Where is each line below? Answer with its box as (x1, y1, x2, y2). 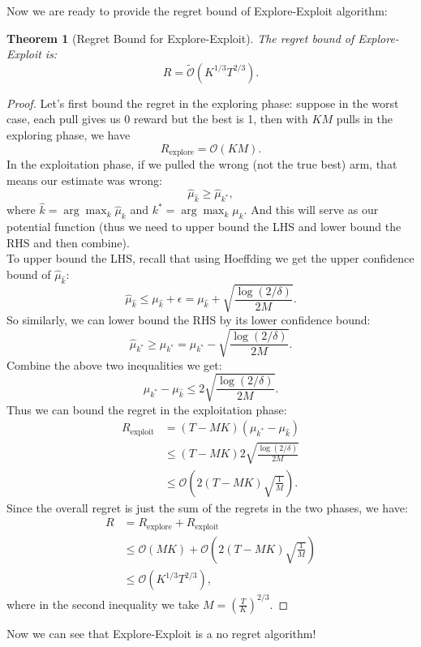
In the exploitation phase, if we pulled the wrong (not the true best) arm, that (6, 156, 397, 173)
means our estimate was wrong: (6, 171, 162, 188)
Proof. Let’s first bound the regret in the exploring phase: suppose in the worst (6, 94, 399, 111)
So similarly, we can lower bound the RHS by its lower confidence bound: (6, 311, 371, 328)
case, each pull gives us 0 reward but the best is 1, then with (6, 110, 308, 127)
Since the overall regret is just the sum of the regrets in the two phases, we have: (6, 499, 408, 516)
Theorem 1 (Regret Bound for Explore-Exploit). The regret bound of (6, 29, 354, 46)
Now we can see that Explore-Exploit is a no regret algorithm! (6, 624, 316, 641)
